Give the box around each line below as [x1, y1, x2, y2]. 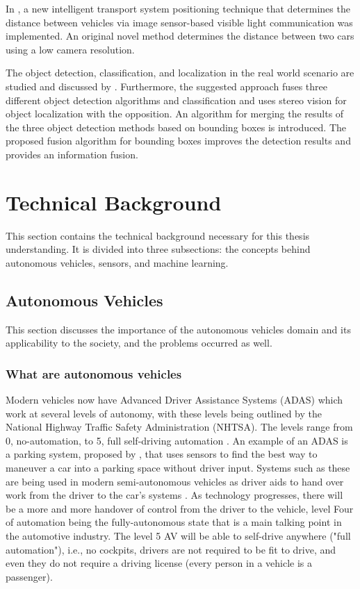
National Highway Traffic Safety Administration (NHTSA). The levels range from [6, 420, 353, 434]
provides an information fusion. [6, 147, 138, 161]
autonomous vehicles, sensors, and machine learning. [6, 255, 229, 269]
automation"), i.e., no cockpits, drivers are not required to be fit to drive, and [6, 542, 336, 556]
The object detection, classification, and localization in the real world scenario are [6, 65, 354, 80]
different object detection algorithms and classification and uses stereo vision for [6, 92, 347, 107]
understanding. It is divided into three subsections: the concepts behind [6, 242, 311, 256]
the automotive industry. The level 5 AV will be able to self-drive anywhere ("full [6, 528, 351, 542]
